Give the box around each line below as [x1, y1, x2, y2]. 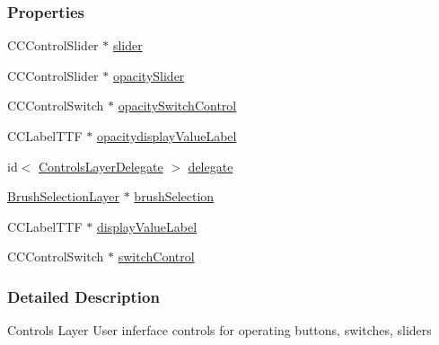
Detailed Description [7, 285, 160, 307]
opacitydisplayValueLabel [96, 127, 237, 145]
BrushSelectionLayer [7, 187, 119, 206]
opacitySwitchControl [118, 96, 237, 115]
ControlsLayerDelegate [39, 156, 163, 175]
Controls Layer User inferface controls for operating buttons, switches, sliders [7, 321, 432, 340]
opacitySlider [112, 66, 185, 84]
